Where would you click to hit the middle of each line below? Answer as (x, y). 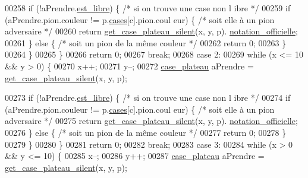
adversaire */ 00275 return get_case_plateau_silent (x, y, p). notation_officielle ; (151, 121)
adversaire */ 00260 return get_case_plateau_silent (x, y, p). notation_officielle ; (151, 31)
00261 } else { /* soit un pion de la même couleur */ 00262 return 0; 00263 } (146, 42)
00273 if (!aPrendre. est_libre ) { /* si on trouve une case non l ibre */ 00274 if (148, 98)
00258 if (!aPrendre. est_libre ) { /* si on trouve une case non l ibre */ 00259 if (148, 8)
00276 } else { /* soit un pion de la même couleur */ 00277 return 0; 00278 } (146, 132)
